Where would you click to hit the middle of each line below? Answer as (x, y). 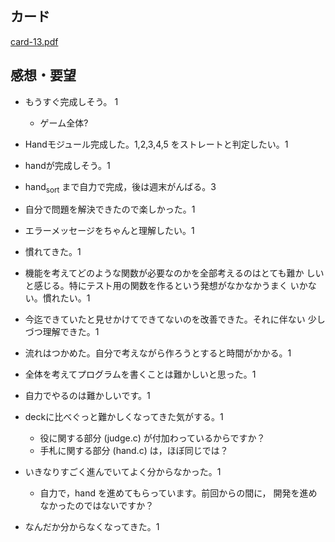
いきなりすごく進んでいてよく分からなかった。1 (123, 472)
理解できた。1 (71, 332)
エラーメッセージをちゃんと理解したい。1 (109, 231)
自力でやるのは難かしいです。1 (87, 396)
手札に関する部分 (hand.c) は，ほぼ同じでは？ (134, 451)
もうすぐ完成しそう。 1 (71, 101)
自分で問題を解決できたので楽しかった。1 (110, 209)
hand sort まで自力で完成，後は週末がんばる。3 (120, 187)
